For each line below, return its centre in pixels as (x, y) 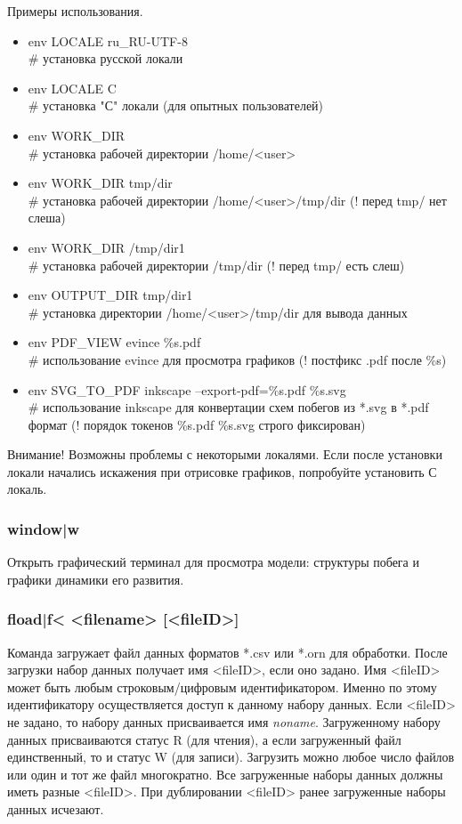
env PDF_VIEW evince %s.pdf (114, 342)
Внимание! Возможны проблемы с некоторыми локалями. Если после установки (225, 454)
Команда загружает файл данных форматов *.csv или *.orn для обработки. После (227, 652)
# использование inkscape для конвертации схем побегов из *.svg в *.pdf (228, 407)
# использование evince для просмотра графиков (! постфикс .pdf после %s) (237, 359)
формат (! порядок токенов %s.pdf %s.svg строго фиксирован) (197, 424)
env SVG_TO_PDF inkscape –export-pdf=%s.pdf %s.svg (187, 389)
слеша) (47, 218)
